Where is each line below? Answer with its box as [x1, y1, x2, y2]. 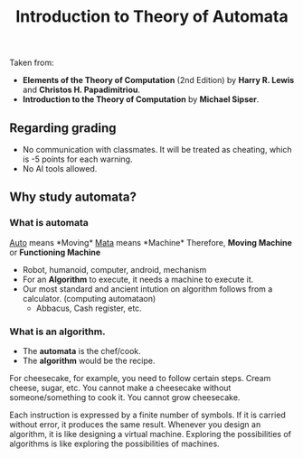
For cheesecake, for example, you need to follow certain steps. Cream [9, 372, 271, 383]
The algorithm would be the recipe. [22, 355, 156, 366]
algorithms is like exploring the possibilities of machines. [9, 438, 220, 449]
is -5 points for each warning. [22, 154, 133, 164]
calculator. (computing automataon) [22, 293, 156, 304]
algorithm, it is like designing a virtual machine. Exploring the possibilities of [9, 428, 292, 439]
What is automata [9, 217, 89, 229]
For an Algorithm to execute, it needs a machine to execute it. [22, 274, 254, 285]
